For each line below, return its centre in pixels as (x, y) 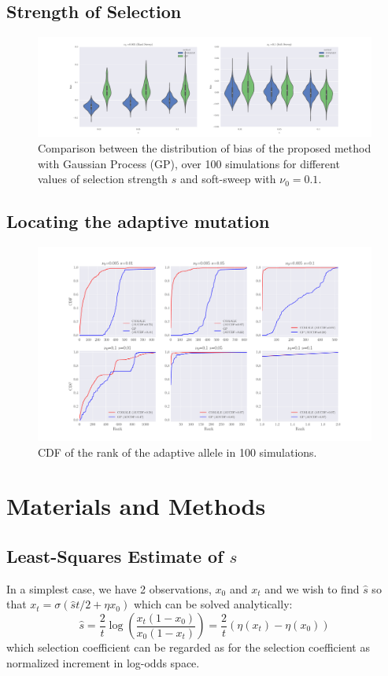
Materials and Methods (136, 506)
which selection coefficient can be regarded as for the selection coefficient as (188, 647)
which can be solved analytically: (213, 604)
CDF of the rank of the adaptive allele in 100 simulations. (177, 452)
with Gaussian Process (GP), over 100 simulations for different (189, 163)
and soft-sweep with (228, 179)
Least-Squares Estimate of (115, 556)
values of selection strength (103, 179)
